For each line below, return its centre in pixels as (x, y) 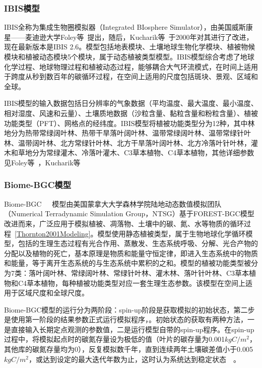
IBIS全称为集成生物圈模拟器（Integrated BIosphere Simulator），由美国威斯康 (128, 27)
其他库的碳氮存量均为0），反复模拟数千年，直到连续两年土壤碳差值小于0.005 (128, 349)
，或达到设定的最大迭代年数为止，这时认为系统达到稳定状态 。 (134, 359)
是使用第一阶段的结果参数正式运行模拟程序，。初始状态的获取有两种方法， (126, 319)
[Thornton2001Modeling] (53, 233)
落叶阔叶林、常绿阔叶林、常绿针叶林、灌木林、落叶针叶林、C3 (132, 272)
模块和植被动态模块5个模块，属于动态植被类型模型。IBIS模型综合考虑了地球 (129, 56)
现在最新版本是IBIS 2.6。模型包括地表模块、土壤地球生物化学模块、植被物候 (130, 47)
